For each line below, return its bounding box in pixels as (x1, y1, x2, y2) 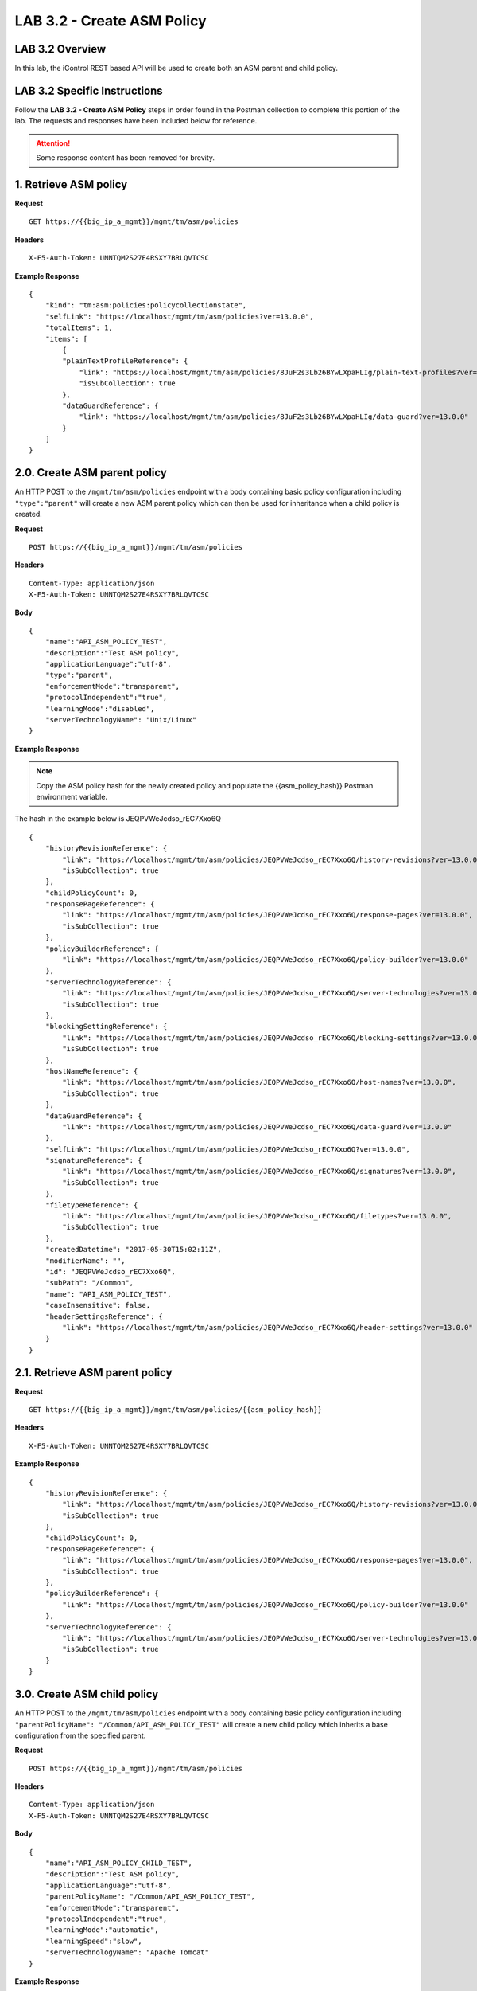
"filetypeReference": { (45, 1200, 138, 1210)
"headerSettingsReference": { (45, 1312, 163, 1321)
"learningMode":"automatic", (45, 1926, 159, 1934)
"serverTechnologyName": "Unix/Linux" (45, 715, 197, 725)
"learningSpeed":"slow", (45, 1936, 142, 1946)
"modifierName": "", (45, 1256, 126, 1265)
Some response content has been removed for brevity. (36, 153, 215, 162)
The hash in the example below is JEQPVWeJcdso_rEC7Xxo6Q (14, 814, 222, 823)
